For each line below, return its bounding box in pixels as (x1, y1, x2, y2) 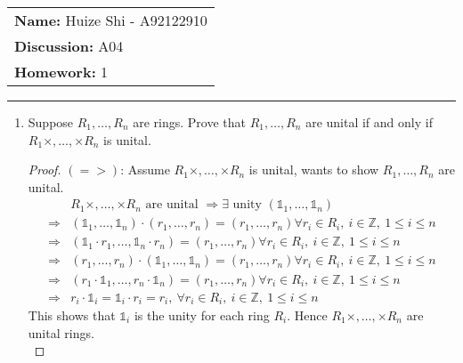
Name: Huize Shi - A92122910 (14, 10, 207, 30)
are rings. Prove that (133, 113, 246, 131)
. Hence (287, 306, 328, 325)
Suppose (28, 113, 74, 131)
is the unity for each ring (134, 306, 270, 325)
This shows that (28, 306, 116, 325)
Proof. (28, 160, 61, 179)
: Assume (120, 160, 170, 179)
